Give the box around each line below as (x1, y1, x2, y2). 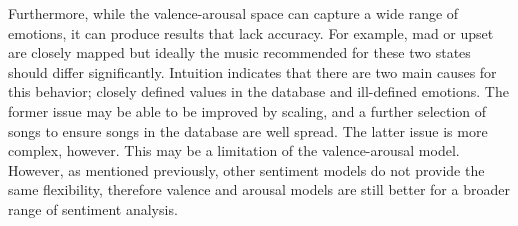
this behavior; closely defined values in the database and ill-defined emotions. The (8, 81, 509, 102)
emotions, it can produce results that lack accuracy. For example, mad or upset (8, 22, 494, 43)
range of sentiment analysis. (8, 198, 178, 219)
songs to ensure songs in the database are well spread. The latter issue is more (8, 120, 488, 141)
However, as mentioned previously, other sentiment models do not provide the (8, 159, 485, 180)
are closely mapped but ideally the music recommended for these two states (8, 42, 471, 63)
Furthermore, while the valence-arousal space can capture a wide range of (8, 3, 459, 23)
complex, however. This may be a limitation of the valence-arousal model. (8, 140, 460, 161)
